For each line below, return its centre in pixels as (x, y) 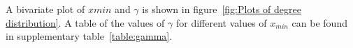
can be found (319, 22)
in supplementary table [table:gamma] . (89, 36)
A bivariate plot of (45, 9)
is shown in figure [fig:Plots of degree (222, 9)
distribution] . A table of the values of (85, 22)
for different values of (221, 22)
